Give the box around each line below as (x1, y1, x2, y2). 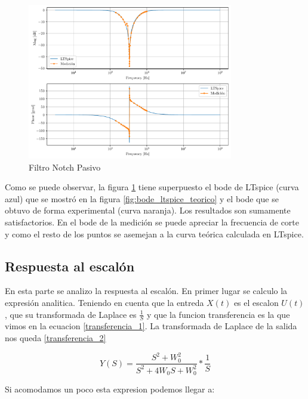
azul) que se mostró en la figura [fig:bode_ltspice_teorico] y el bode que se (5, 192, 279, 205)
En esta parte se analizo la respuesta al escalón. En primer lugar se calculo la (5, 284, 288, 297)
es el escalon (233, 296, 279, 308)
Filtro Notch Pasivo (29, 160, 101, 173)
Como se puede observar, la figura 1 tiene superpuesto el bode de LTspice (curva (5, 181, 299, 193)
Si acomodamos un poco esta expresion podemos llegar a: (5, 382, 215, 395)
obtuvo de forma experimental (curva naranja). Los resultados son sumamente (5, 204, 291, 216)
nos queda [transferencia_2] (5, 332, 106, 344)
